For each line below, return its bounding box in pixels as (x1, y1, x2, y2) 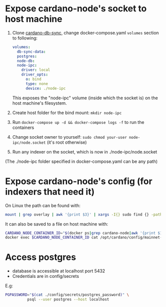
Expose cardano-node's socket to (5, 3, 147, 14)
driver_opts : (21, 72, 48, 77)
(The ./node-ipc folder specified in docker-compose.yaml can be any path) (5, 158, 158, 164)
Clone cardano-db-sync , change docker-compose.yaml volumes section (12, 30, 159, 36)
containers (12, 124, 35, 130)
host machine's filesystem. (12, 100, 67, 106)
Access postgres (5, 252, 77, 263)
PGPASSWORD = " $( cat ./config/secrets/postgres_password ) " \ (5, 292, 129, 298)
